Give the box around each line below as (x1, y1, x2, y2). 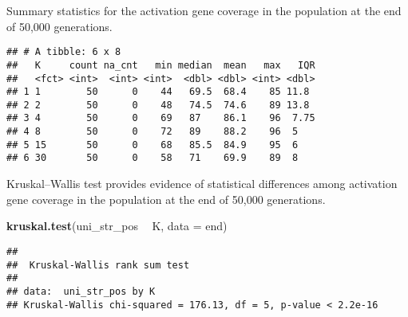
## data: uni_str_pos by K (6, 285, 156, 297)
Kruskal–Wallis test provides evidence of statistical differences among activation (6, 175, 398, 192)
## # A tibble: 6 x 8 (6, 46, 121, 58)
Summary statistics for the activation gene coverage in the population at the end (6, 2, 402, 18)
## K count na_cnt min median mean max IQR (6, 59, 315, 71)
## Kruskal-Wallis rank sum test (6, 259, 190, 271)
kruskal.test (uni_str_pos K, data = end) (6, 217, 228, 234)
